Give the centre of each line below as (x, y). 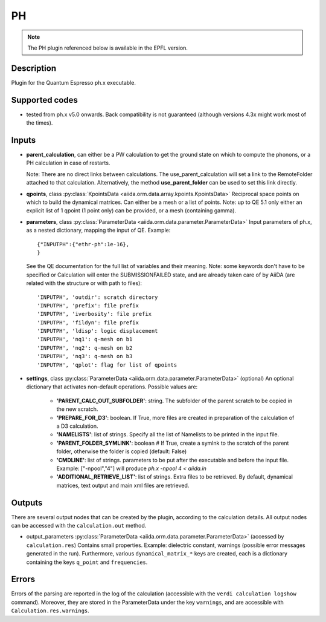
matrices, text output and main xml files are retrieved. (123, 485)
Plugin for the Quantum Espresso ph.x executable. (73, 82)
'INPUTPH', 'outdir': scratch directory (97, 297)
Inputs (24, 140)
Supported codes (45, 100)
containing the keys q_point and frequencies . (87, 562)
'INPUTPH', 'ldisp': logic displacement (97, 331)
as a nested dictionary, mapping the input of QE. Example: (98, 231)
